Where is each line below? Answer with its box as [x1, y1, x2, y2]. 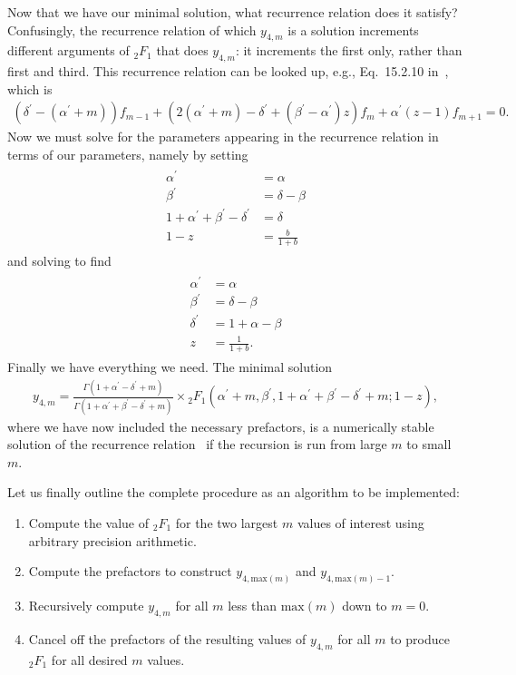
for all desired [51, 650, 128, 669]
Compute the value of [28, 513, 150, 532]
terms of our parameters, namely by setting [7, 145, 248, 163]
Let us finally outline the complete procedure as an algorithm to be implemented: [7, 483, 461, 502]
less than [228, 596, 277, 615]
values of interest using [297, 513, 424, 532]
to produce [390, 629, 450, 648]
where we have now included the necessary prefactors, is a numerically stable [7, 416, 434, 435]
